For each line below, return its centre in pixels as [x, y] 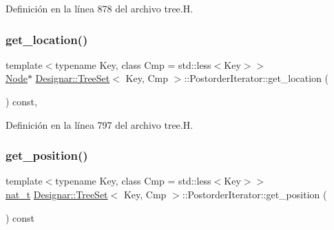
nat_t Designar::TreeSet [57, 194]
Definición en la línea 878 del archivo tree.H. [100, 8]
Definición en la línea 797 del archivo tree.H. [100, 124]
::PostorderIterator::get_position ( [254, 194]
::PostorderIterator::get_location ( [257, 78]
